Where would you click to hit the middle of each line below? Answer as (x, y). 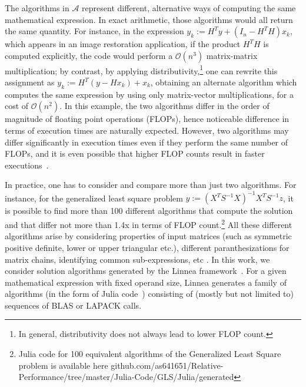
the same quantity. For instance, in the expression (94, 31)
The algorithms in (37, 8)
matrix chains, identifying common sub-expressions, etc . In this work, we (137, 259)
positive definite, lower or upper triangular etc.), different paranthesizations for (147, 247)
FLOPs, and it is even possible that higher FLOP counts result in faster (135, 153)
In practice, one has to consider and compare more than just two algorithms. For (151, 185)
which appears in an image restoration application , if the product (123, 44)
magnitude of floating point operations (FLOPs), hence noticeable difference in (147, 119)
